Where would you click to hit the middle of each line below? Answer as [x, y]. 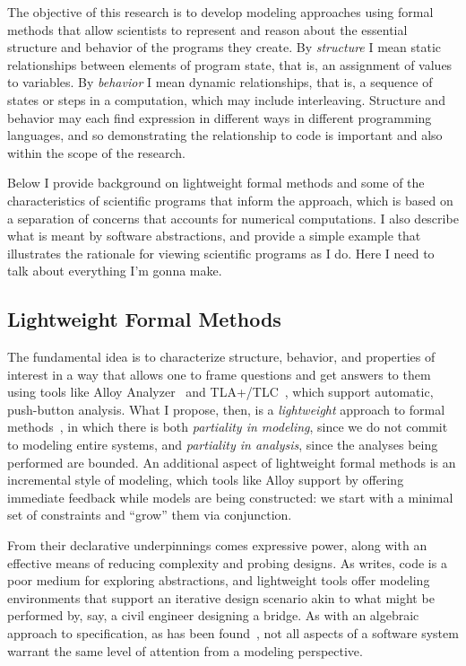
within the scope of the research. [96, 152]
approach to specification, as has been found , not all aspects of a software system [233, 633]
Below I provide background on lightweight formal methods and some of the [216, 183]
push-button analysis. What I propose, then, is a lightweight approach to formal [226, 409]
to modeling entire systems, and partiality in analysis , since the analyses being [223, 445]
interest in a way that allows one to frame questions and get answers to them [219, 374]
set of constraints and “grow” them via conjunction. [150, 515]
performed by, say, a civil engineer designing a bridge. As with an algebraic [213, 615]
